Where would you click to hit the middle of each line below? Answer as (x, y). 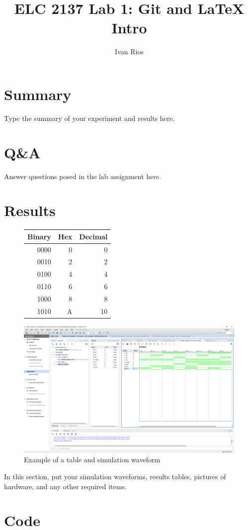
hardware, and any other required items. (65, 486)
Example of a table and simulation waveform (92, 460)
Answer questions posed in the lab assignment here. (83, 176)
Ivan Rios (129, 52)
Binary (39, 236)
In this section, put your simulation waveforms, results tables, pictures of (115, 477)
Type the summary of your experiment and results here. (89, 118)
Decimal (93, 236)
